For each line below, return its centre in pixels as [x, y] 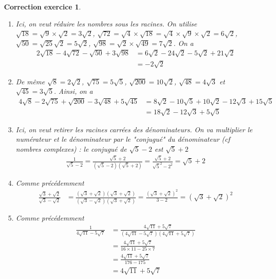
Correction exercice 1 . [42, 6]
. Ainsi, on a [73, 91]
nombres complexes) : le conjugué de [71, 149]
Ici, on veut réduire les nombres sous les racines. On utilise [106, 23]
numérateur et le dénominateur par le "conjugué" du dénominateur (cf [123, 139]
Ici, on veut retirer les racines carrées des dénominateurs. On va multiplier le [134, 129]
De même [30, 81]
